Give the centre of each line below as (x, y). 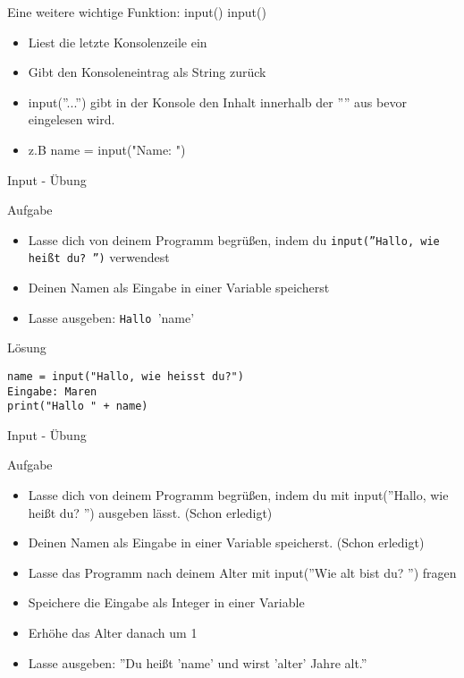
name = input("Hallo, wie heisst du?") (126, 376)
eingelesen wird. (72, 119)
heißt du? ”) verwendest (99, 257)
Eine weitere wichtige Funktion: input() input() (137, 12)
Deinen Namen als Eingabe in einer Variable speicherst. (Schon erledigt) (226, 542)
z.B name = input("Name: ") (107, 149)
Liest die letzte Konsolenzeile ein (118, 42)
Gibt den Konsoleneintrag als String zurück (147, 72)
